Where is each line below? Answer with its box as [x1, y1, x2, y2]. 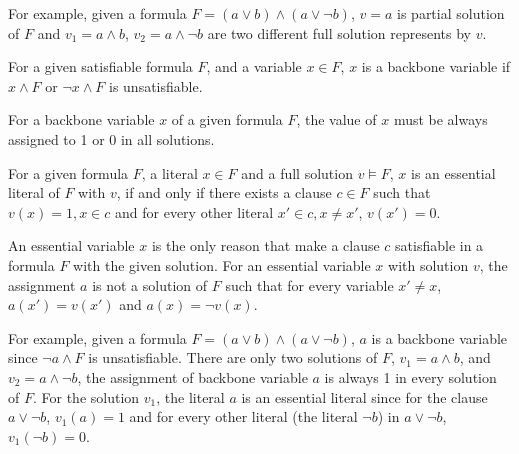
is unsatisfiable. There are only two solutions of [88, 347, 378, 368]
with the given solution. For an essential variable [73, 254, 371, 275]
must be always [393, 109, 488, 130]
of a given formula [171, 109, 283, 130]
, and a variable [206, 56, 302, 77]
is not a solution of [92, 274, 208, 295]
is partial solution [397, 3, 505, 23]
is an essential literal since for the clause [241, 386, 488, 407]
